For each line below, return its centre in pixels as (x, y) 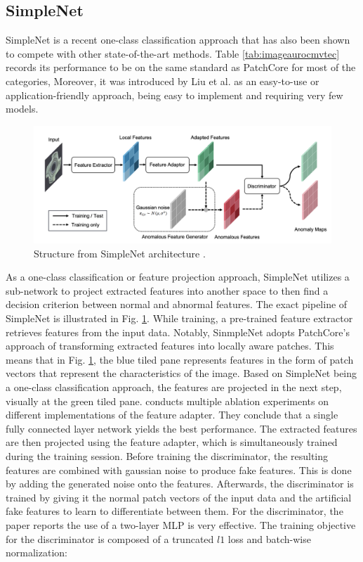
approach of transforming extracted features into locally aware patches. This (170, 346)
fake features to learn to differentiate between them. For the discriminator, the (174, 511)
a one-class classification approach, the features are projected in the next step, (174, 387)
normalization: (37, 553)
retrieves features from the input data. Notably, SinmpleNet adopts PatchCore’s (178, 332)
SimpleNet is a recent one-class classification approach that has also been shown (178, 40)
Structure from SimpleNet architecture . (120, 253)
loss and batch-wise (269, 538)
